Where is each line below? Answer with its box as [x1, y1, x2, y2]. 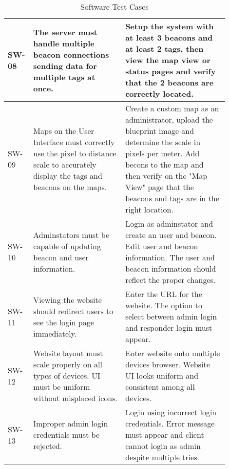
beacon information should [125, 263, 216, 274]
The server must [33, 26, 97, 38]
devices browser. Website [125, 359, 210, 370]
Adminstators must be [33, 229, 110, 240]
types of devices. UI [33, 370, 100, 381]
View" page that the [125, 181, 194, 192]
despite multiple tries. [125, 451, 199, 463]
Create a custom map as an [125, 103, 219, 114]
